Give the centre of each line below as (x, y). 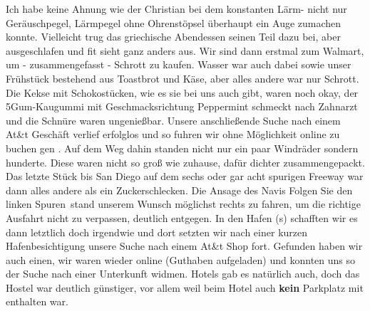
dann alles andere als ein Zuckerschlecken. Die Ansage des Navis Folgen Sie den (179, 190)
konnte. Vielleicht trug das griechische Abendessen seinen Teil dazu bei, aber (173, 37)
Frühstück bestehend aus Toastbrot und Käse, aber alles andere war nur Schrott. (183, 78)
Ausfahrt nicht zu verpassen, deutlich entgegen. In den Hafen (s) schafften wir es (182, 217)
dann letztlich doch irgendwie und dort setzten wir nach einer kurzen (157, 232)
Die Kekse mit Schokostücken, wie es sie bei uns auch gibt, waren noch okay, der (182, 92)
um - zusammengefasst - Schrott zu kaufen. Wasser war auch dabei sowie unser (179, 64)
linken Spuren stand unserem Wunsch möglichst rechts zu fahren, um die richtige (183, 204)
